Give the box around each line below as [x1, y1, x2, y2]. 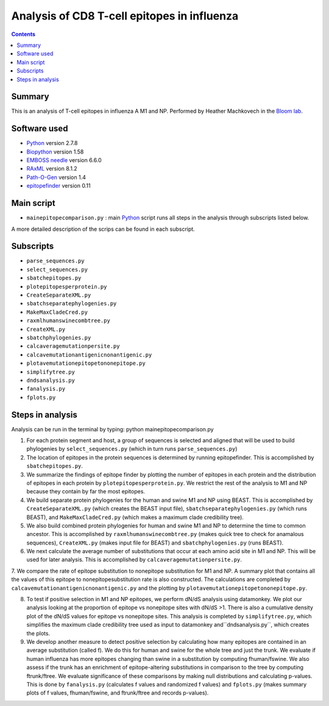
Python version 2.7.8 [26, 139, 78, 147]
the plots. [26, 629, 51, 637]
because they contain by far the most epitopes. [26, 488, 146, 495]
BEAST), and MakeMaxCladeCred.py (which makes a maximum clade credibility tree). [26, 514, 244, 521]
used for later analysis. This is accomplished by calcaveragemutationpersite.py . [26, 556, 242, 563]
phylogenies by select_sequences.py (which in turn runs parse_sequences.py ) [26, 445, 238, 453]
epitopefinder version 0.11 [26, 182, 91, 189]
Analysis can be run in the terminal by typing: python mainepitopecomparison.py [11, 425, 214, 432]
